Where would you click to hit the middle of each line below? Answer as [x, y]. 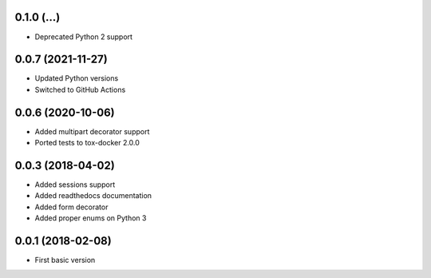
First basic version [65, 260]
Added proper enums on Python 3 [91, 218]
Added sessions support [75, 185]
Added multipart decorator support [92, 131]
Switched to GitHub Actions [80, 89]
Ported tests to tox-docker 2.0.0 [87, 143]
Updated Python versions [77, 78]
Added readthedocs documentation [93, 196]
